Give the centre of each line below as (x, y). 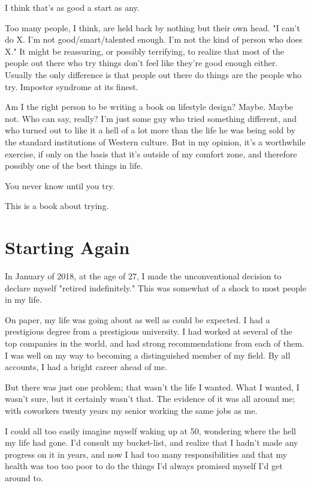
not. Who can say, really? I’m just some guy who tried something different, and (151, 118)
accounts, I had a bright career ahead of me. (86, 367)
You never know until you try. (60, 185)
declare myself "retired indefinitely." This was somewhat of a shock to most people (155, 287)
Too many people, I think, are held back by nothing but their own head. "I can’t (153, 27)
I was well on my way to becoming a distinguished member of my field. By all (148, 355)
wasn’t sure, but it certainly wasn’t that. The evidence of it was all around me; (150, 399)
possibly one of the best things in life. (74, 166)
